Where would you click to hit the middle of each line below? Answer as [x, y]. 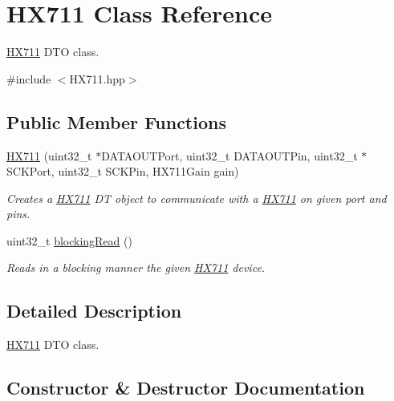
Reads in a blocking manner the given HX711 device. [136, 267]
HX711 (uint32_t [49, 155]
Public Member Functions [116, 122]
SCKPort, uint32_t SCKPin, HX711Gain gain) [123, 171]
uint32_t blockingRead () [69, 240]
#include [29, 78]
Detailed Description [94, 311]
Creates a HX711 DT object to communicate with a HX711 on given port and [197, 198]
